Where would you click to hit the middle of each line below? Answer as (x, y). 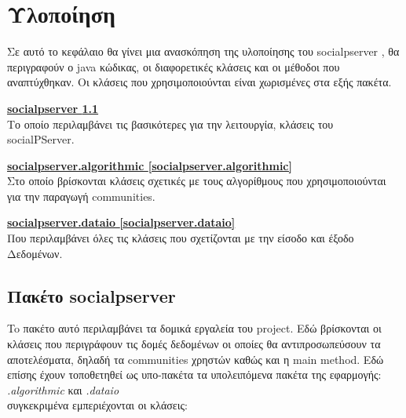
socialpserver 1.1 (53, 108)
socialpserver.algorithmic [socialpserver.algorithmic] (150, 165)
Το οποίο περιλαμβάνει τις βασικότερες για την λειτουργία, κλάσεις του (170, 124)
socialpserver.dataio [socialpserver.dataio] (121, 222)
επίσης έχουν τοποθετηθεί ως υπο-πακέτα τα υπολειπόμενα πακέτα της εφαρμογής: (194, 374)
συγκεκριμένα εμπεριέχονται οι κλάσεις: (97, 405)
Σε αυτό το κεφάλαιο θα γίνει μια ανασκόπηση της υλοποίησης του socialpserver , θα (203, 51)
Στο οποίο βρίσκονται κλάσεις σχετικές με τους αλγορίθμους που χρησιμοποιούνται (197, 181)
